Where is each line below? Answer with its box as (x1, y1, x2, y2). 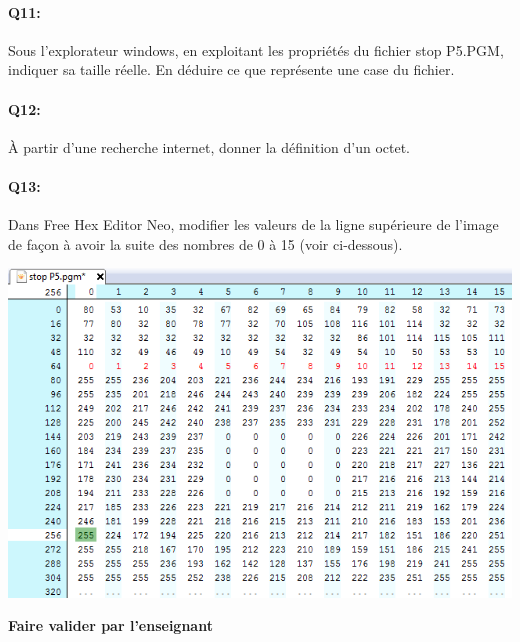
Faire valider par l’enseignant (8, 615, 213, 636)
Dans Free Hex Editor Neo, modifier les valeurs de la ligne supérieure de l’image (8, 214, 499, 235)
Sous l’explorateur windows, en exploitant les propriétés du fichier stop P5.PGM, (8, 39, 504, 60)
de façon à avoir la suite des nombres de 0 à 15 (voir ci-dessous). (8, 233, 403, 254)
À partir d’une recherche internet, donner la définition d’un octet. (8, 136, 411, 157)
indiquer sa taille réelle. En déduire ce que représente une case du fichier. (8, 59, 455, 80)
